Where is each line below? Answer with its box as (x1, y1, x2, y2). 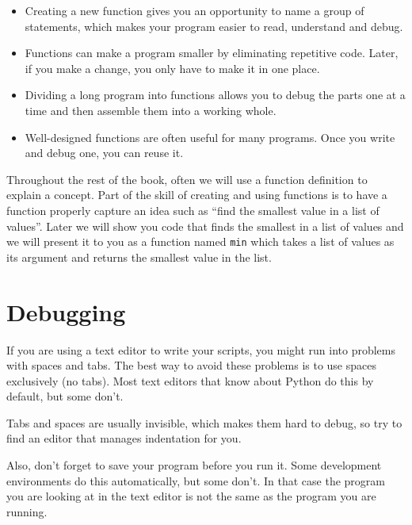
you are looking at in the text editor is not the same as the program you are (6, 488, 376, 504)
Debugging (6, 295, 126, 328)
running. (6, 503, 48, 519)
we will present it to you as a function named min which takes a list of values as (6, 233, 395, 250)
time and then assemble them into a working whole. (25, 102, 277, 118)
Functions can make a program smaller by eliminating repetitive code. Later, (25, 44, 399, 61)
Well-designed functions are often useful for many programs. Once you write (25, 128, 395, 145)
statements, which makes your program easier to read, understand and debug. (25, 17, 403, 34)
